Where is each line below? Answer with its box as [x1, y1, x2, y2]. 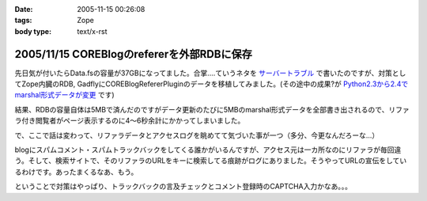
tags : [14, 16, 32, 25]
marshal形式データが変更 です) [14, 90, 115, 100]
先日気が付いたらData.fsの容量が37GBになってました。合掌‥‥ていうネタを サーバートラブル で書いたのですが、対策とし [14, 68, 406, 78]
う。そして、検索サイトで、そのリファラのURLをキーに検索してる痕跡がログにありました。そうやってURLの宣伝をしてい [14, 156, 407, 165]
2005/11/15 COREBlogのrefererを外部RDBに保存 [14, 47, 253, 61]
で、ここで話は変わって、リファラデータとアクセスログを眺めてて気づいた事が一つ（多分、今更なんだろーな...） [14, 131, 380, 140]
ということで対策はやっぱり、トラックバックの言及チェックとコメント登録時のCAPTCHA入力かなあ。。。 [14, 182, 352, 192]
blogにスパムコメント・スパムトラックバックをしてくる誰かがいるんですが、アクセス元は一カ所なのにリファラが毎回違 [14, 145, 402, 154]
